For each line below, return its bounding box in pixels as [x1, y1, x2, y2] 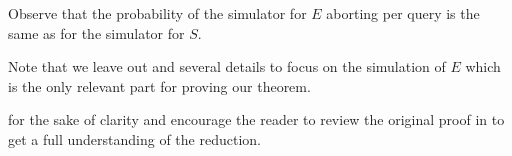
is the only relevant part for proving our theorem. [8, 75, 311, 96]
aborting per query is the [326, 3, 480, 23]
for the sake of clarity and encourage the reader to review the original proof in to [8, 109, 505, 130]
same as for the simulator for [8, 22, 185, 43]
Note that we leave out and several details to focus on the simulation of [8, 56, 446, 77]
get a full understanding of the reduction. [8, 128, 261, 149]
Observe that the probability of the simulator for [8, 3, 307, 23]
